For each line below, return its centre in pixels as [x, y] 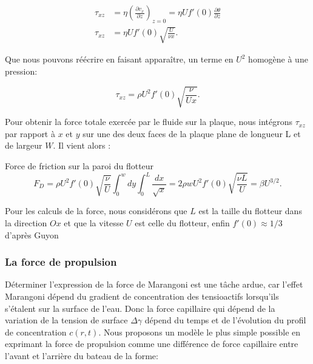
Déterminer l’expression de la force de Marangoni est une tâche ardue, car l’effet [154, 284]
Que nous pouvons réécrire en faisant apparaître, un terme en [119, 59]
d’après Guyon [32, 234]
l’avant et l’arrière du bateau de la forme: [82, 355]
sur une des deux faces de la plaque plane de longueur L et [192, 133]
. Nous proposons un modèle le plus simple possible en [200, 332]
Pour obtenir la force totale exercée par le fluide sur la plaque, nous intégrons [149, 122]
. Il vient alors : [82, 145]
